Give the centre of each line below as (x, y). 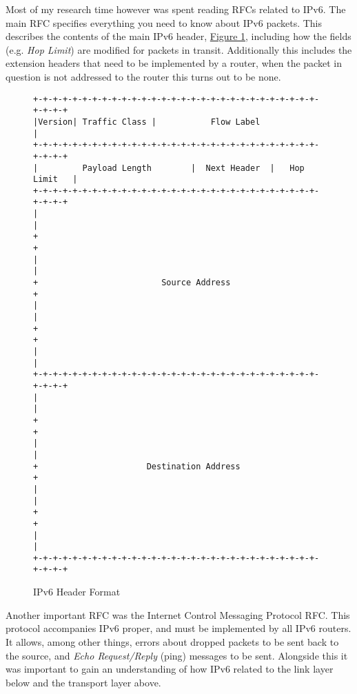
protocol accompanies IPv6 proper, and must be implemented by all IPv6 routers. (178, 628)
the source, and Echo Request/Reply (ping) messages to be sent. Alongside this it (177, 655)
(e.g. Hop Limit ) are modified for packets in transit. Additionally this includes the (179, 49)
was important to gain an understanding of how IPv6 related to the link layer (170, 669)
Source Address (196, 283)
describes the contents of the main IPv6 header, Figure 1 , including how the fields (178, 36)
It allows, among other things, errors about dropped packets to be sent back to (172, 641)
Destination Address (193, 466)
